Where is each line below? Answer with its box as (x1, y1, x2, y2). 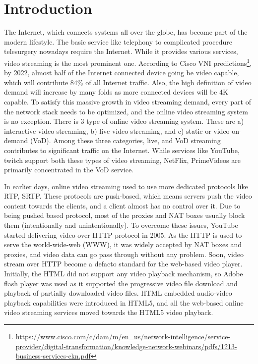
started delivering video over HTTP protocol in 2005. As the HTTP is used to (4, 229, 242, 240)
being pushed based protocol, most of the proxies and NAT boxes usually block (4, 210, 245, 220)
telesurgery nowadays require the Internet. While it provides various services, (4, 46, 238, 56)
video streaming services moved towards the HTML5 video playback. (4, 307, 213, 317)
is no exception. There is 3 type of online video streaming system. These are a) (4, 116, 244, 126)
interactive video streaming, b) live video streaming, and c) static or (4, 125, 211, 136)
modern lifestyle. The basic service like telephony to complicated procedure (4, 36, 233, 47)
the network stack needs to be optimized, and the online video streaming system (4, 106, 248, 116)
